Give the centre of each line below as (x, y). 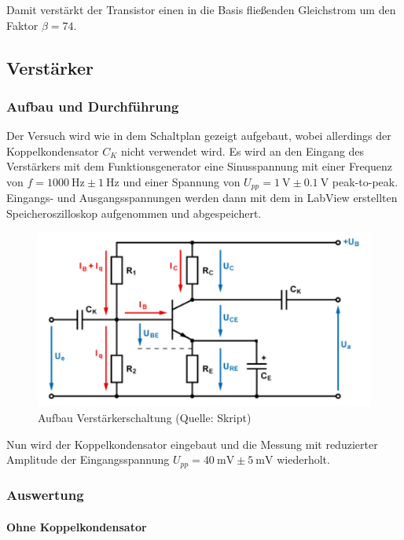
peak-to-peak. (365, 181)
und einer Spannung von (182, 181)
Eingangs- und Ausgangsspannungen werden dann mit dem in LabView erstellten (202, 198)
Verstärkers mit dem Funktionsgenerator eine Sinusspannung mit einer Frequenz (200, 166)
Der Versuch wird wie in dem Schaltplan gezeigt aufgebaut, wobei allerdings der (199, 136)
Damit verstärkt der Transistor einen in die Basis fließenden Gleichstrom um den (201, 9)
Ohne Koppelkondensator (77, 526)
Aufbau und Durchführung (93, 106)
